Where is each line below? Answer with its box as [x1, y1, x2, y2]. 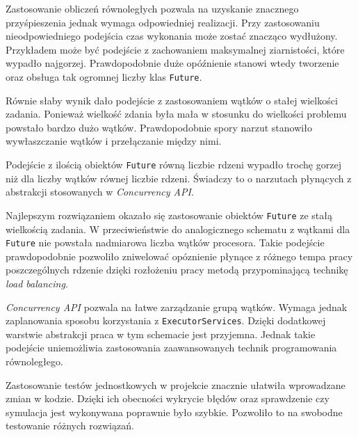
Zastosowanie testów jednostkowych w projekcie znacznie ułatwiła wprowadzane [6, 377, 345, 392]
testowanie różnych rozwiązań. [6, 418, 134, 433]
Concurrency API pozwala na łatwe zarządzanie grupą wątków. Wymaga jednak [6, 299, 348, 314]
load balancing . [6, 276, 68, 290]
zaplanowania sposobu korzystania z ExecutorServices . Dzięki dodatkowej [6, 313, 326, 328]
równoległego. [6, 353, 63, 368]
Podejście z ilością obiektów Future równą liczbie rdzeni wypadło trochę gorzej [6, 157, 341, 171]
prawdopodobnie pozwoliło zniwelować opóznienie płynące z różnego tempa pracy [6, 248, 353, 263]
